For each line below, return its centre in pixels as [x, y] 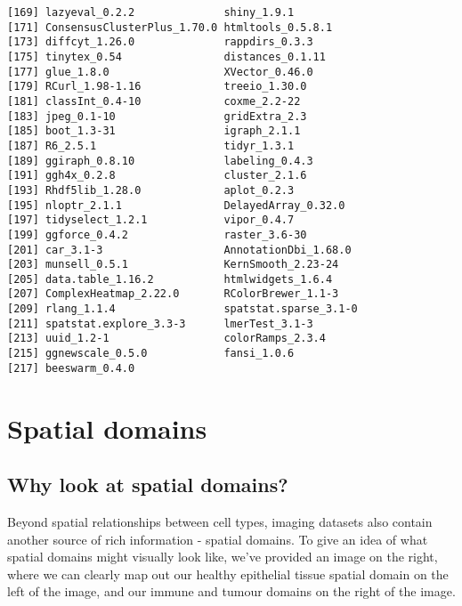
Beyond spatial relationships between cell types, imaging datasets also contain [220, 521]
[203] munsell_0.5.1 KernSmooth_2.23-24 [173, 265]
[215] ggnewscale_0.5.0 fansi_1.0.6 [151, 354]
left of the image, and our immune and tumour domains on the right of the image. [231, 591]
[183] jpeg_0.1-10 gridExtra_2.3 [157, 116]
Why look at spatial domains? [148, 485]
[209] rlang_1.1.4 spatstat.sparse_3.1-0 [182, 309]
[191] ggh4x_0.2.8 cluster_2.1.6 [157, 176]
